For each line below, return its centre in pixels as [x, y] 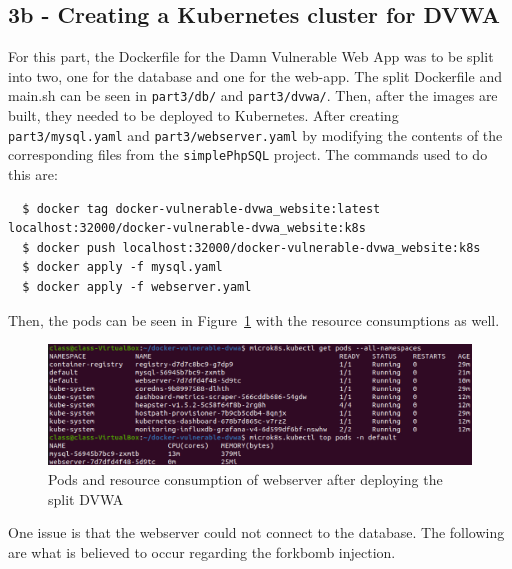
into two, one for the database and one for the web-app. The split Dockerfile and [255, 75]
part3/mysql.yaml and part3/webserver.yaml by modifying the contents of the [255, 134]
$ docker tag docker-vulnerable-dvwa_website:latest [201, 208]
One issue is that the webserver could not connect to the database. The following [256, 532]
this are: [33, 173]
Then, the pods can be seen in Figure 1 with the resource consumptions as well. [254, 319]
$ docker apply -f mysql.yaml [122, 267]
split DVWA [86, 498]
